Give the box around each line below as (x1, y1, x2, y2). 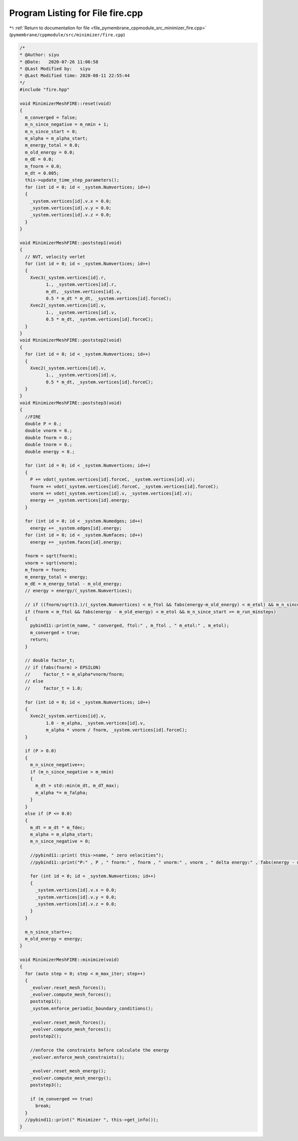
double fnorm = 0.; (25, 435, 73, 440)
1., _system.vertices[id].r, (45, 282, 117, 287)
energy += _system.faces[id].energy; (30, 539, 122, 545)
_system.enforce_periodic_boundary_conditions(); (30, 1005, 153, 1011)
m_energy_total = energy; (25, 574, 88, 579)
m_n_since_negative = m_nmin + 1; (25, 122, 109, 127)
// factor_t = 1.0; (25, 685, 83, 691)
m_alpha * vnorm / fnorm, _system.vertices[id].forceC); (45, 727, 188, 733)
